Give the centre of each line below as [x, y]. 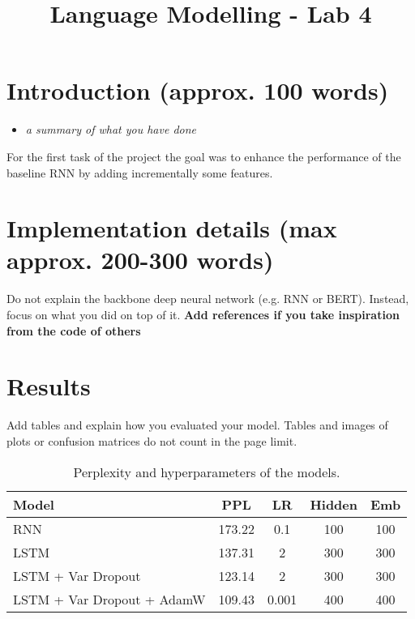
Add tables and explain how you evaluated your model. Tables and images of [197, 425]
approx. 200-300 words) [140, 260]
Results [49, 386]
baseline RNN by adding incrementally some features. [140, 172]
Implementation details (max [172, 228]
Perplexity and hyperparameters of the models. [207, 472]
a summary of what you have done [111, 129]
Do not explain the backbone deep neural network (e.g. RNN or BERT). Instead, [208, 299]
